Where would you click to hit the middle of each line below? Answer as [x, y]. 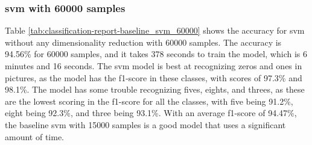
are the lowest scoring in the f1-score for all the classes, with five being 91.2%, [149, 101]
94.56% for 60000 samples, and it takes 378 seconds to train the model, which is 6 [156, 54]
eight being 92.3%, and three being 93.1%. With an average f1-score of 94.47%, [151, 113]
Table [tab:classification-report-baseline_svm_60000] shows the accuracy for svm [155, 30]
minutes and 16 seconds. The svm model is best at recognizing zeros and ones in [154, 66]
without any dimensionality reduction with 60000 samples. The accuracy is [143, 42]
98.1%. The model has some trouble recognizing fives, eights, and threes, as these [155, 89]
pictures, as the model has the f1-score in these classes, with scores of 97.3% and [154, 77]
